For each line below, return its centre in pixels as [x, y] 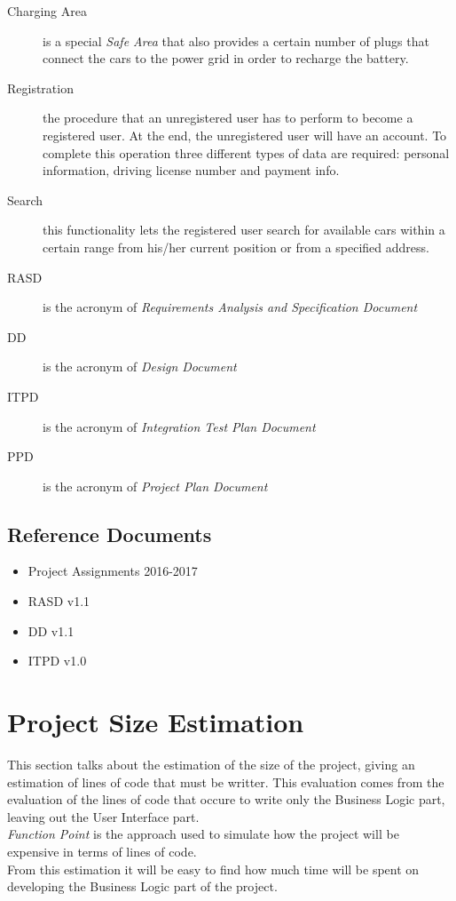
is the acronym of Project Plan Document [155, 486]
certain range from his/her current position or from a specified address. [236, 247]
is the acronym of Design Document [140, 367]
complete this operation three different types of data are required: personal [246, 152]
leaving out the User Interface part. [103, 816]
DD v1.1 [51, 630]
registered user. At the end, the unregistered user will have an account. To [245, 135]
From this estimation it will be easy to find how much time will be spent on [213, 869]
